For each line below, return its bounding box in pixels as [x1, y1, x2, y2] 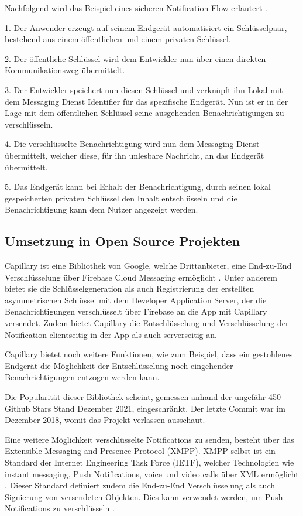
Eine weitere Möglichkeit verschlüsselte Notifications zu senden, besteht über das [5, 433, 294, 445]
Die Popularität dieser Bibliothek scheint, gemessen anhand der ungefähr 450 [5, 391, 281, 403]
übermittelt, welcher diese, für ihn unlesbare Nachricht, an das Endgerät [5, 149, 264, 161]
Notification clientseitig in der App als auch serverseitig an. [5, 328, 217, 340]
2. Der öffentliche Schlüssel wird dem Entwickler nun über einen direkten [5, 52, 266, 64]
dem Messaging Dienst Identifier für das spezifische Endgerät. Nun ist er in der [5, 95, 288, 107]
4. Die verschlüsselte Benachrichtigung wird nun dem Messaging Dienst [5, 138, 260, 150]
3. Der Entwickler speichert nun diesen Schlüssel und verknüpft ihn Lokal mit [5, 83, 283, 95]
